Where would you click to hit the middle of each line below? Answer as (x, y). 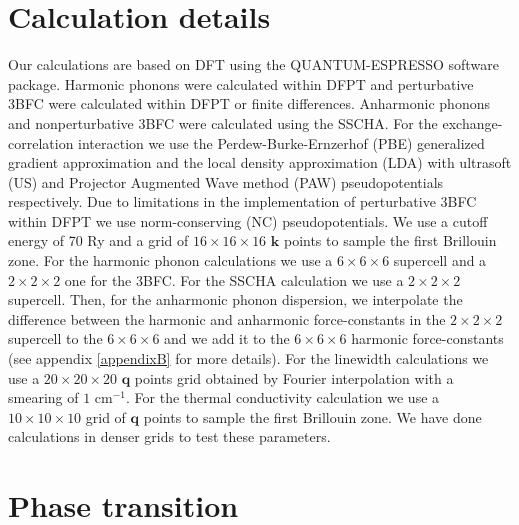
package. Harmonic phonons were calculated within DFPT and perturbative (241, 83)
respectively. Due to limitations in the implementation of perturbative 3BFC (242, 201)
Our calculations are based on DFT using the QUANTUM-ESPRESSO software (253, 64)
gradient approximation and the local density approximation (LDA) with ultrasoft (260, 162)
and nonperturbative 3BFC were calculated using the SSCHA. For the (223, 122)
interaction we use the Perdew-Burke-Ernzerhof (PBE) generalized (281, 142)
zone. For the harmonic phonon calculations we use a (170, 260)
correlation (41, 142)
